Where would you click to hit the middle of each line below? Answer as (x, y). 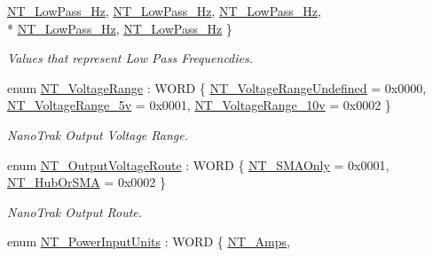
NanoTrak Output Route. (75, 211)
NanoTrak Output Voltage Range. (98, 134)
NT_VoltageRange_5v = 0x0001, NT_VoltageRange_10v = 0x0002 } (199, 105)
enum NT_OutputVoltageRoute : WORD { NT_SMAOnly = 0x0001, (198, 164)
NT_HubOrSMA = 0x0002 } (87, 182)
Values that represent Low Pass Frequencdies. (130, 58)
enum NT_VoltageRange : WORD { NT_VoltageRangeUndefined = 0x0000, (217, 87)
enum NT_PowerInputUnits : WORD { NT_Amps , (149, 241)
